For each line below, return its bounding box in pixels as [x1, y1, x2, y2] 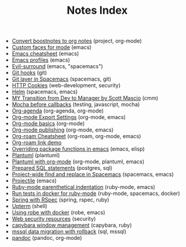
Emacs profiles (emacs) [11, 56, 70, 63]
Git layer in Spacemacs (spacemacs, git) [11, 75, 111, 83]
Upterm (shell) [11, 203, 48, 210]
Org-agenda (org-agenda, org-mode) [11, 107, 104, 114]
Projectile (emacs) [11, 177, 57, 184]
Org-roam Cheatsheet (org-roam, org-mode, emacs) [11, 133, 141, 140]
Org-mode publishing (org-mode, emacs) [11, 126, 114, 133]
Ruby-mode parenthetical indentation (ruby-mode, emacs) [11, 184, 156, 191]
